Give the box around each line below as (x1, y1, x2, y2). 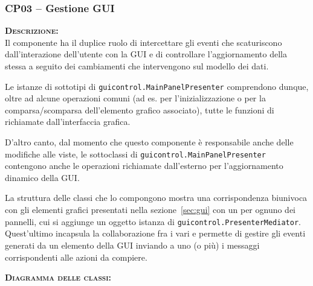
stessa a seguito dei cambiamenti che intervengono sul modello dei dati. (5, 60, 269, 72)
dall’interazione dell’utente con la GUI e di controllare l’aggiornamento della (5, 48, 287, 60)
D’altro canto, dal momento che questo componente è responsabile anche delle (5, 136, 294, 148)
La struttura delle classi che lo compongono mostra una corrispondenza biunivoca (5, 191, 308, 204)
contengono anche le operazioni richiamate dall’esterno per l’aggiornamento (5, 159, 283, 172)
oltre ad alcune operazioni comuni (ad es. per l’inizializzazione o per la (5, 92, 266, 104)
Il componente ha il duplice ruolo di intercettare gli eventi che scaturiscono (5, 36, 282, 48)
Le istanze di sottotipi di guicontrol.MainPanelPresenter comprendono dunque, (5, 80, 309, 92)
